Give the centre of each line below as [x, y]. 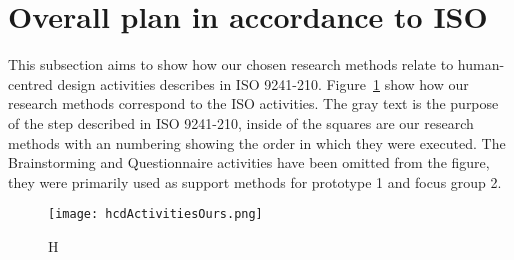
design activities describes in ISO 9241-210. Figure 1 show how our [263, 83]
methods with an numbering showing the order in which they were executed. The [257, 142]
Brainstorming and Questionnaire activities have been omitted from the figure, [249, 162]
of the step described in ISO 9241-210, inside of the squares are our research [241, 122]
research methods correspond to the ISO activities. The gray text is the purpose [253, 103]
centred [30, 83]
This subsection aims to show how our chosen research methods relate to [231, 64]
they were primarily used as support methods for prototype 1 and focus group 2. [255, 181]
